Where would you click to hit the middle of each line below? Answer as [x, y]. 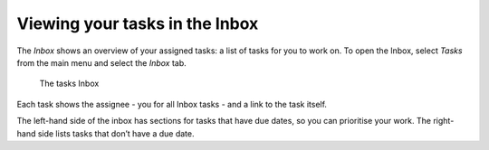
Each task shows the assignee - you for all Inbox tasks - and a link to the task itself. [172, 104]
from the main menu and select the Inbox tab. [102, 62]
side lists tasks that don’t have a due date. [116, 133]
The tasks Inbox [69, 84]
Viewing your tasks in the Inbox [138, 23]
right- [444, 121]
